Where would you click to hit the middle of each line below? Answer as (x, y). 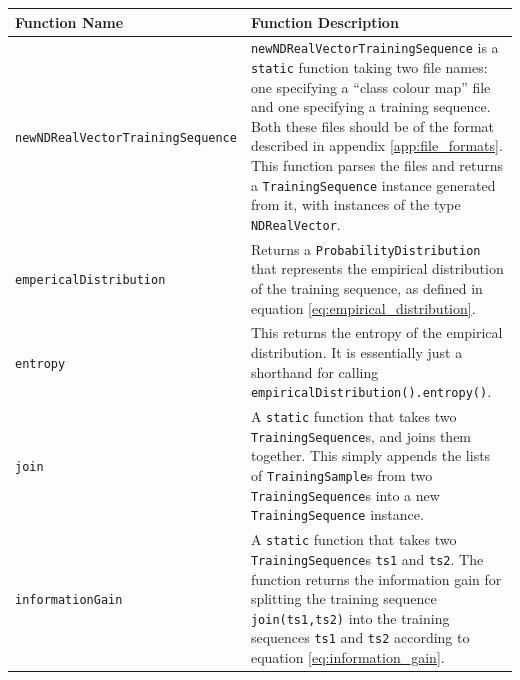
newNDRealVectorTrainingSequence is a (374, 47)
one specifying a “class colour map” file (370, 86)
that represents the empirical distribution (377, 268)
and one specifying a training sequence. (370, 106)
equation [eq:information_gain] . (347, 657)
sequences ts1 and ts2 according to (360, 637)
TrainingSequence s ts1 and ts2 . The (367, 558)
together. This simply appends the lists (370, 455)
